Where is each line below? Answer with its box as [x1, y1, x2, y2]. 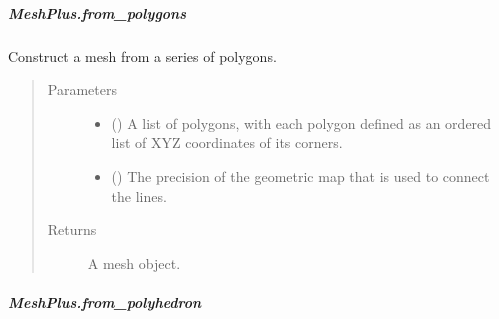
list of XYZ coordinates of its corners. [111, 132, 343, 153]
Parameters [47, 79, 117, 100]
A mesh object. [87, 252, 181, 273]
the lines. [111, 185, 167, 206]
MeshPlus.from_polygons [8, 2, 187, 23]
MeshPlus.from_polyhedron [8, 291, 202, 312]
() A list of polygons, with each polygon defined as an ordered [111, 112, 492, 133]
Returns [47, 219, 97, 240]
